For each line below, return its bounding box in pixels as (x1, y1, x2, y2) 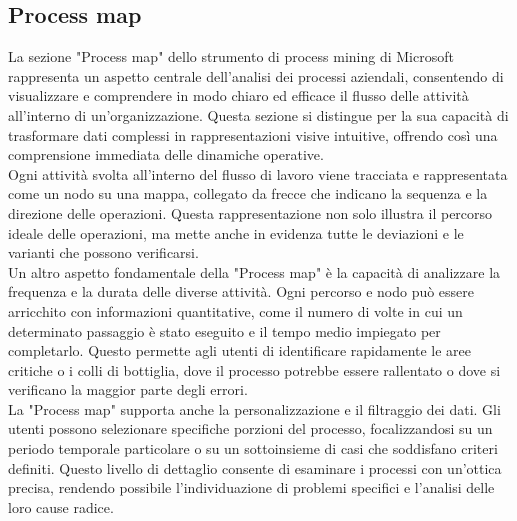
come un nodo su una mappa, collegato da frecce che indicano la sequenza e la (8, 183, 488, 204)
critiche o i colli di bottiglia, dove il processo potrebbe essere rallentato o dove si (8, 359, 501, 380)
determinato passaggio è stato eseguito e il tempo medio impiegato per (8, 320, 441, 341)
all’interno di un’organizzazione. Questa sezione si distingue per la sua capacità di (8, 104, 509, 125)
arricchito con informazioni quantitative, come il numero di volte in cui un (8, 300, 463, 321)
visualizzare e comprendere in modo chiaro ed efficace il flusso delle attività (8, 85, 469, 106)
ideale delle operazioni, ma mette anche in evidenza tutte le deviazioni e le (8, 222, 464, 243)
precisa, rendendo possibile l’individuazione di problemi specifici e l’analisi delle (8, 477, 495, 498)
